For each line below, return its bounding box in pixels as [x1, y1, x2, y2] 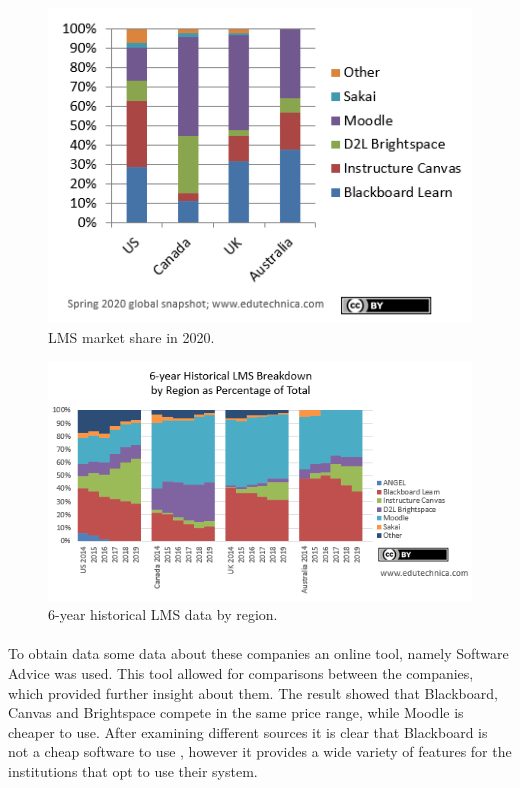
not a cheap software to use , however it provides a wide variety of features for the [8, 741, 512, 762]
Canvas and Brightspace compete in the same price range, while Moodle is [8, 702, 464, 723]
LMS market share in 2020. [48, 326, 215, 347]
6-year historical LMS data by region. [48, 604, 278, 625]
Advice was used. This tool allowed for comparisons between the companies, [8, 662, 474, 683]
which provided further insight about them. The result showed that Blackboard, [8, 682, 498, 703]
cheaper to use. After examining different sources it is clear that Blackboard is [8, 721, 488, 742]
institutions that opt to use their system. [8, 760, 258, 781]
